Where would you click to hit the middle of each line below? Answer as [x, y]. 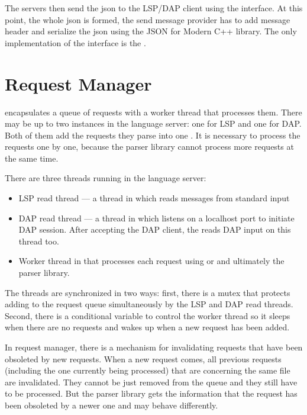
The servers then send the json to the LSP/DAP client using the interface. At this [154, 8]
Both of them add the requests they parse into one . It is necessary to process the [153, 135]
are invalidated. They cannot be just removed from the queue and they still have [151, 382]
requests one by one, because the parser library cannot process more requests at [149, 147]
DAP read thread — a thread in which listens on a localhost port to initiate [156, 218]
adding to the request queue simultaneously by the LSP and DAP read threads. [149, 304]
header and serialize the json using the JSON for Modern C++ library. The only [151, 31]
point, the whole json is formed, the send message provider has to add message [148, 19]
